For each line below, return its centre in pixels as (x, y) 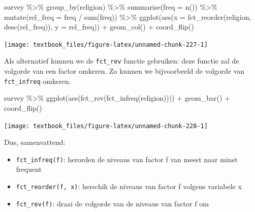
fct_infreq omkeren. (38, 81)
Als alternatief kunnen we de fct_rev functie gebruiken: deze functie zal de (122, 61)
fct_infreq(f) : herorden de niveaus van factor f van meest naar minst (127, 159)
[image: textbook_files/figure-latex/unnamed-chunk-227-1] (106, 44)
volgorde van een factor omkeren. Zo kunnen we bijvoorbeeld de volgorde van (124, 71)
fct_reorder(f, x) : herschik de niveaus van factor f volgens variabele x (129, 186)
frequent (29, 169)
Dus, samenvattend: (35, 142)
